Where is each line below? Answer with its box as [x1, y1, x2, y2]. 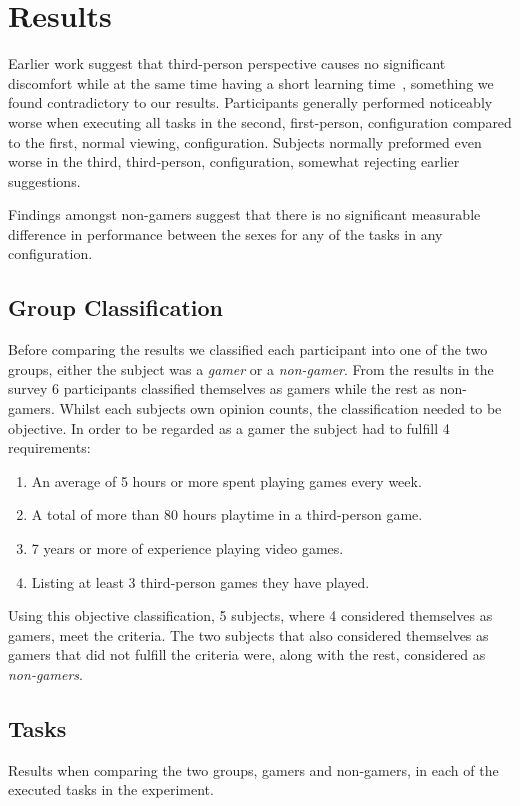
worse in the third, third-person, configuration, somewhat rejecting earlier [8, 151, 460, 172]
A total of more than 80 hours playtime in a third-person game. [31, 504, 423, 525]
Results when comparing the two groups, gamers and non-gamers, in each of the [8, 759, 499, 780]
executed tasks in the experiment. [8, 779, 214, 800]
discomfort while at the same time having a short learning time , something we [8, 72, 494, 93]
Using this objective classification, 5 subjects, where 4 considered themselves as [8, 605, 493, 626]
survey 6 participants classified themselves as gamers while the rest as [8, 378, 436, 399]
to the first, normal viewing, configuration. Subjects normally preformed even [8, 131, 482, 152]
